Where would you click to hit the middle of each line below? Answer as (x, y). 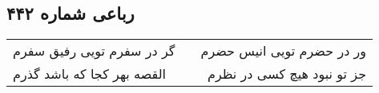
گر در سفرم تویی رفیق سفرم (94, 51)
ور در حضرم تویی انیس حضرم (284, 51)
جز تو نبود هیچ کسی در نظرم (287, 74)
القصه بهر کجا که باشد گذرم (89, 74)
